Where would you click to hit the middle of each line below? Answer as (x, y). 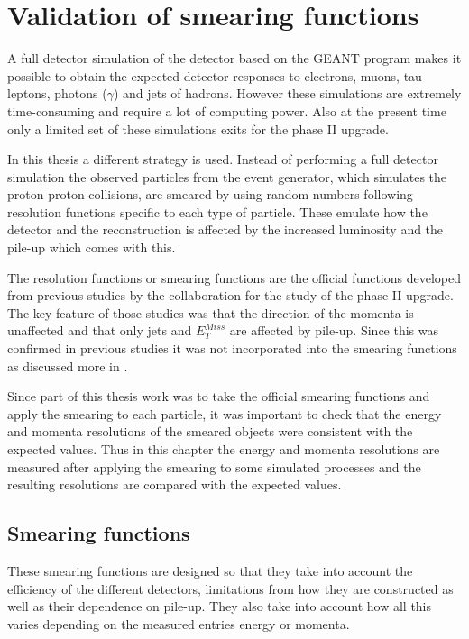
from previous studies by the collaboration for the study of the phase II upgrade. (230, 295)
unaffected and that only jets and (100, 330)
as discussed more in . (68, 365)
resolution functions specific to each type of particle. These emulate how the (217, 211)
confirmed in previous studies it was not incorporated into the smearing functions (232, 348)
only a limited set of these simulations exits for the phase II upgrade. (198, 128)
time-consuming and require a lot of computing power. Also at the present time (227, 110)
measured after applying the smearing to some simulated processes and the (214, 466)
